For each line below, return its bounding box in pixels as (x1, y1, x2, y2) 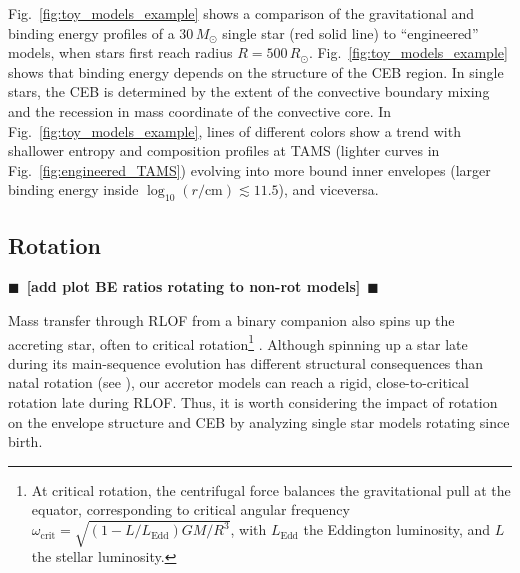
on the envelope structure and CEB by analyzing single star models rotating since (8, 411, 510, 432)
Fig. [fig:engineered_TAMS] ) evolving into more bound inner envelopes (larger (8, 159, 491, 180)
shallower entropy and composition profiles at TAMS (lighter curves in (8, 140, 440, 161)
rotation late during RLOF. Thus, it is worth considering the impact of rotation (8, 391, 498, 412)
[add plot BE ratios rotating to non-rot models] (26, 276, 361, 297)
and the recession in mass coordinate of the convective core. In (8, 100, 392, 121)
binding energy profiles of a (8, 22, 175, 43)
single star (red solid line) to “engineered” (222, 22, 479, 43)
